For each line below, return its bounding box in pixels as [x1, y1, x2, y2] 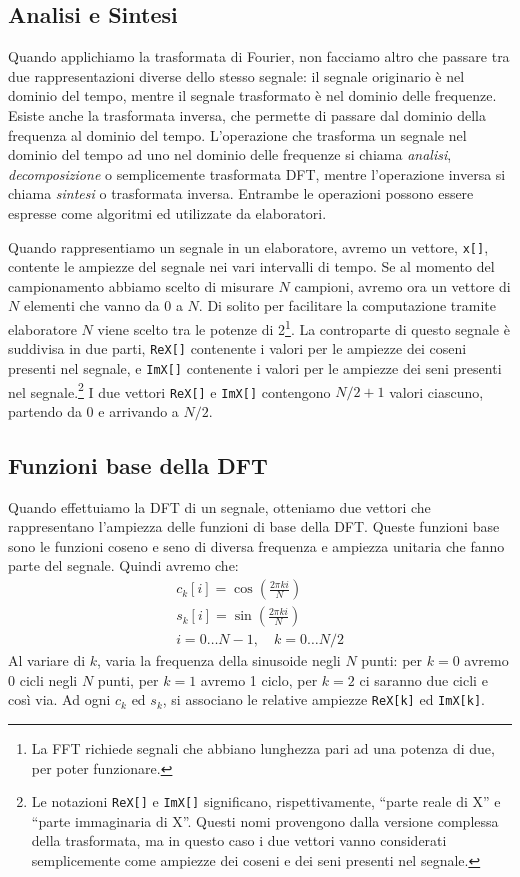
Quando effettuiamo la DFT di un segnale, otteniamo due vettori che [8, 496, 431, 517]
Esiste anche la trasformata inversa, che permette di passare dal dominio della [8, 104, 486, 125]
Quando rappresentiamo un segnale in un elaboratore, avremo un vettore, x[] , [8, 236, 489, 257]
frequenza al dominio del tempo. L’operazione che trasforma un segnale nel [8, 124, 467, 145]
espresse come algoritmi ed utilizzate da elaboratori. [8, 202, 327, 223]
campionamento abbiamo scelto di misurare [8, 275, 274, 296]
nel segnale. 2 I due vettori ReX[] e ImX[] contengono [8, 378, 331, 402]
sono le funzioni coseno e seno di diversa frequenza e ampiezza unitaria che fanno [8, 535, 505, 556]
